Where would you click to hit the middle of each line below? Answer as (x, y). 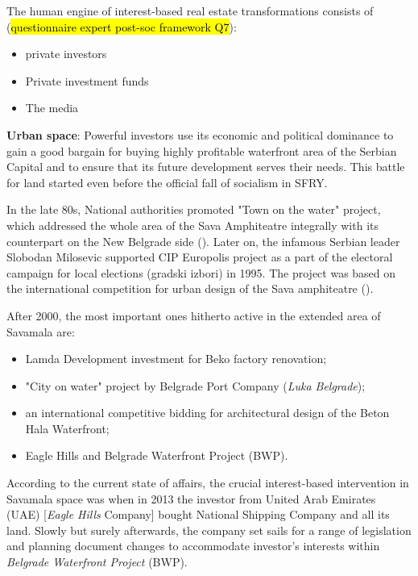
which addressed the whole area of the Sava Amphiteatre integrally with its (192, 225)
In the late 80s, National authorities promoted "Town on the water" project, (194, 209)
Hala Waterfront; (67, 428)
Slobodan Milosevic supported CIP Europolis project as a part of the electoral (200, 257)
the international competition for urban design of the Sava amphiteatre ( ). (190, 288)
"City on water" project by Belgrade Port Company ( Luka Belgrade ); (195, 385)
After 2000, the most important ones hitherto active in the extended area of (194, 315)
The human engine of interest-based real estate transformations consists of (190, 10)
